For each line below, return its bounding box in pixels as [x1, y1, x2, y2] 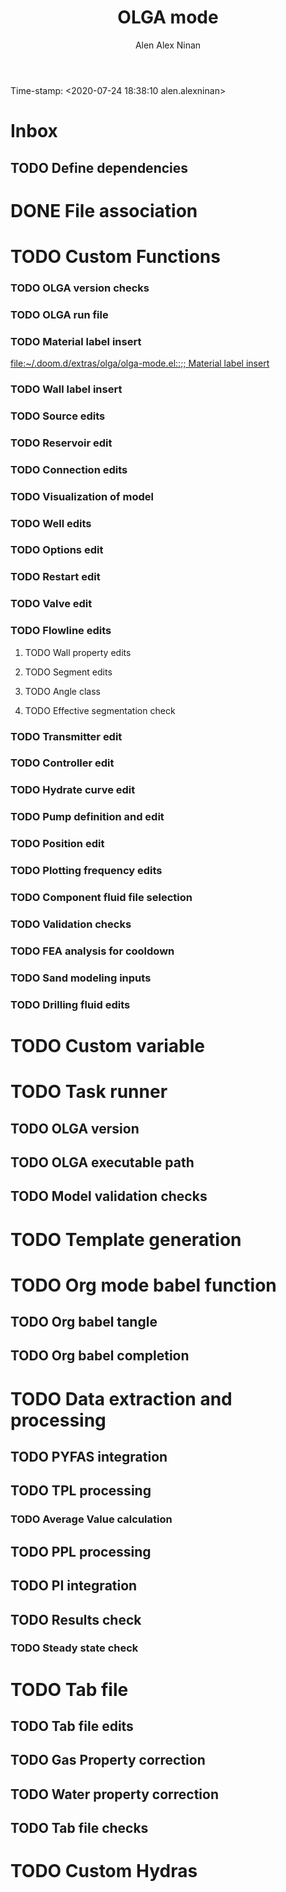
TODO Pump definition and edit [10, 810, 165, 824]
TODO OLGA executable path [10, 1154, 195, 1171]
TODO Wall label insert [10, 382, 123, 396]
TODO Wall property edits [24, 646, 132, 658]
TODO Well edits [10, 516, 92, 530]
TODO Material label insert [10, 334, 142, 348]
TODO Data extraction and [10, 1387, 233, 1410]
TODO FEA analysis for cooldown [10, 944, 175, 958]
